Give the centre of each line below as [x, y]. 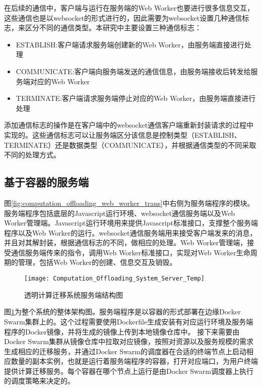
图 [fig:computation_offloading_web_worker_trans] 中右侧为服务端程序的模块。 [129, 203]
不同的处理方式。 [32, 155]
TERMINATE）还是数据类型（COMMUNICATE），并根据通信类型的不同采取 [130, 145]
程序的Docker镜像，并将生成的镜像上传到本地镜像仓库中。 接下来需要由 [122, 331]
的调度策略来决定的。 [39, 381]
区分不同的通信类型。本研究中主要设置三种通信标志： [113, 27]
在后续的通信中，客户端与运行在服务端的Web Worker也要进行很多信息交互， [129, 8]
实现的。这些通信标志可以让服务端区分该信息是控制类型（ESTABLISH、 [123, 134]
